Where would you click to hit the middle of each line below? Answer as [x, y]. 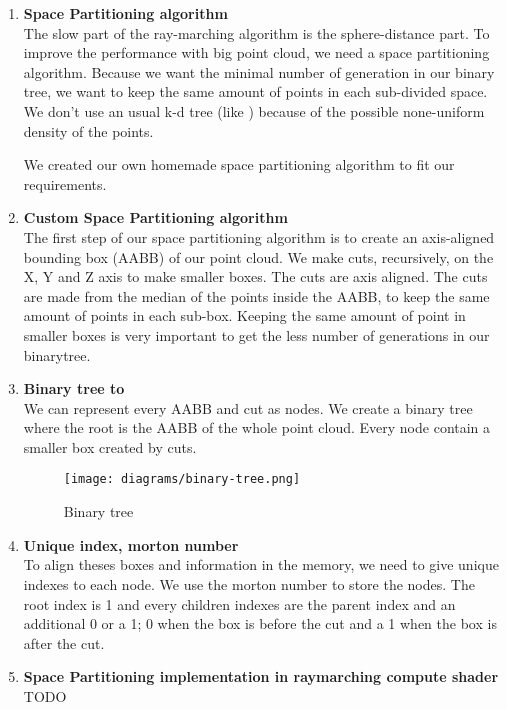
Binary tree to [74, 388]
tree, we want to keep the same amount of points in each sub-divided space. [255, 91]
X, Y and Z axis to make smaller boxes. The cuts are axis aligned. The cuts [255, 276]
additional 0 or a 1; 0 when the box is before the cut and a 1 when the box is [260, 623]
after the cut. [64, 642]
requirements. [65, 183]
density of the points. [88, 130]
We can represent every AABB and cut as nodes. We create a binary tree [248, 407]
